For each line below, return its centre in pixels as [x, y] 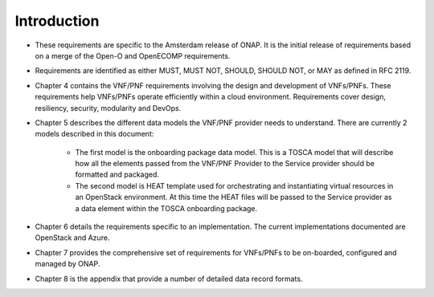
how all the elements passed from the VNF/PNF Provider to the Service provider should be [225, 164]
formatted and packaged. [117, 175]
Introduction [57, 21]
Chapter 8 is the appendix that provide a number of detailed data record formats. [169, 279]
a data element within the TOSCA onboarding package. [166, 208]
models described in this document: [94, 134]
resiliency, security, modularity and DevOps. [108, 108]
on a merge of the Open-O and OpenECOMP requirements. [133, 55]
